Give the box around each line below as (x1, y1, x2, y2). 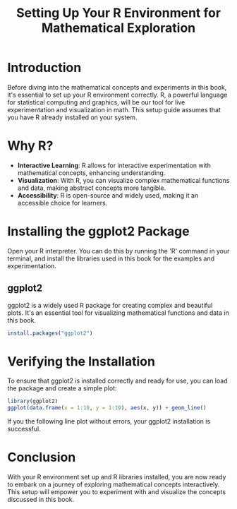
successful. (7, 425, 41, 433)
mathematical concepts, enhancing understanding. (17, 168, 166, 177)
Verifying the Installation (7, 353, 155, 369)
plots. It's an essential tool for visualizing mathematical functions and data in (7, 309, 229, 317)
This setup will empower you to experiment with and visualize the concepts (7, 488, 226, 496)
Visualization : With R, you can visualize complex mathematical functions (17, 176, 230, 184)
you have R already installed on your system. (7, 113, 138, 121)
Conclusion (7, 450, 76, 465)
